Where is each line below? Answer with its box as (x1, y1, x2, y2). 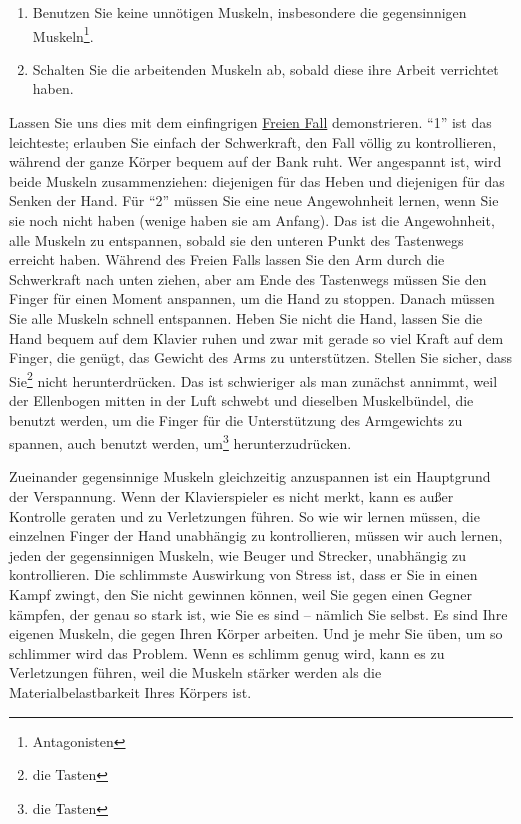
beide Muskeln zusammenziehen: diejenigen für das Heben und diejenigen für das (9, 170, 505, 191)
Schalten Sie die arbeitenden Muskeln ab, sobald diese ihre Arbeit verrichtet (32, 58, 499, 79)
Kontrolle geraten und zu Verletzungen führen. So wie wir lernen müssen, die (9, 505, 480, 526)
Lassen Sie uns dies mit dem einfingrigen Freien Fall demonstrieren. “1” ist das (9, 112, 492, 133)
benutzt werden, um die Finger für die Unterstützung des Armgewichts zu (9, 409, 463, 430)
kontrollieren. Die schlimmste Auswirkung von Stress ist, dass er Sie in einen (9, 564, 478, 585)
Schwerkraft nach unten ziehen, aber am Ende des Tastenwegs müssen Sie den (9, 268, 487, 289)
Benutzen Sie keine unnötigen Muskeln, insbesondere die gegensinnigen (32, 2, 467, 22)
